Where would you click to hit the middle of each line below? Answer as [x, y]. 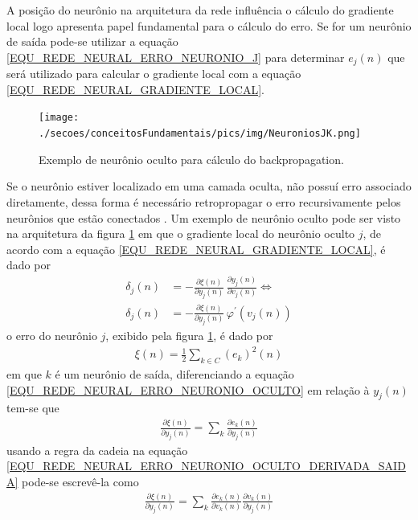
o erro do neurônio [52, 336]
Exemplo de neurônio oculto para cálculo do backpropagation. [191, 159]
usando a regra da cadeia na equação [97, 450]
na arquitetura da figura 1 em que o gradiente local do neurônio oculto [181, 233]
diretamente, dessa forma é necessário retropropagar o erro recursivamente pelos [204, 201]
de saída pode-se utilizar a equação [92, 41]
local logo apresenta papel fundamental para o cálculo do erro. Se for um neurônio [209, 25]
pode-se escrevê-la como [80, 481]
